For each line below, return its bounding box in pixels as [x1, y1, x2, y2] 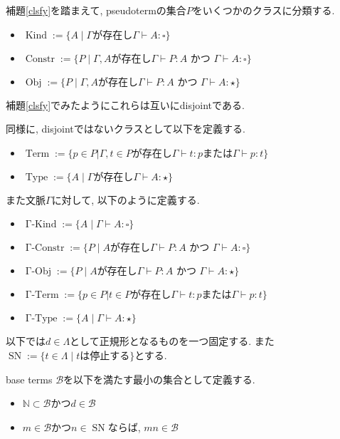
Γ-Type [25, 314, 58, 324]
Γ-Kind [25, 219, 57, 230]
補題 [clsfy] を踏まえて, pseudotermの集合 [6, 3, 186, 17]
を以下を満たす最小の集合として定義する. [63, 371, 255, 386]
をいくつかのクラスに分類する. [192, 3, 335, 17]
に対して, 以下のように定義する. [51, 192, 200, 207]
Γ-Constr [25, 243, 65, 254]
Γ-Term [25, 290, 59, 301]
